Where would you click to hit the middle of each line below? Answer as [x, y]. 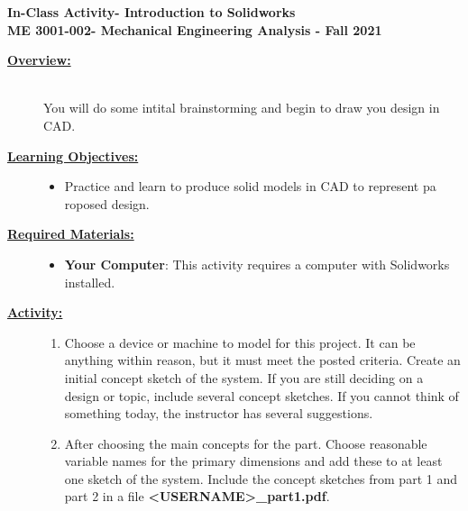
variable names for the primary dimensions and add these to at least [253, 461]
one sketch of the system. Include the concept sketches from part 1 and [261, 478]
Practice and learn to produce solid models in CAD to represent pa [250, 186]
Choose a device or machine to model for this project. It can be [240, 342]
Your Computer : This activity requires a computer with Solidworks [257, 264]
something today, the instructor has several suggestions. [219, 413]
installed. [90, 282]
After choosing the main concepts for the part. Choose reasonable [246, 443]
